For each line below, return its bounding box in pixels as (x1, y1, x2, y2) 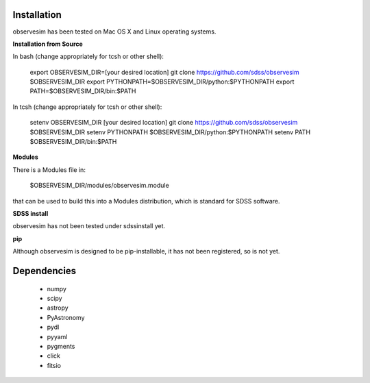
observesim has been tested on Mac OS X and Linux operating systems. (12, 27, 217, 36)
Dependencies (12, 264, 77, 277)
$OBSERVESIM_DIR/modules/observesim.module (29, 182, 169, 190)
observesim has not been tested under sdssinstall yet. (12, 222, 166, 230)
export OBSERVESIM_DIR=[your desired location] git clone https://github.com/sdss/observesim (29, 68, 299, 76)
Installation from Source (12, 40, 84, 48)
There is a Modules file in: (12, 165, 86, 174)
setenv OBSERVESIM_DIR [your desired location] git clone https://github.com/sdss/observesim (29, 119, 298, 127)
